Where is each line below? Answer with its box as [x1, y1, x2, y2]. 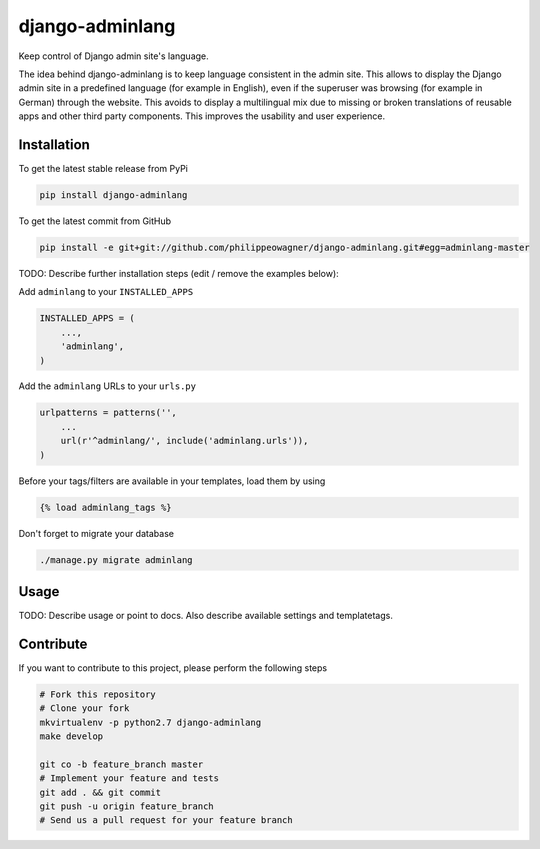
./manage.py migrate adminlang [39, 554, 194, 565]
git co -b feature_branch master [39, 758, 204, 770]
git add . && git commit [39, 786, 162, 798]
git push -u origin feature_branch [39, 801, 214, 812]
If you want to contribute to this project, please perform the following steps [18, 661, 328, 674]
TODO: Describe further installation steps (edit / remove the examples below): [18, 267, 339, 279]
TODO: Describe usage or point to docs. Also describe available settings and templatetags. [18, 610, 394, 622]
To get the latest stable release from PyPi [18, 163, 189, 175]
